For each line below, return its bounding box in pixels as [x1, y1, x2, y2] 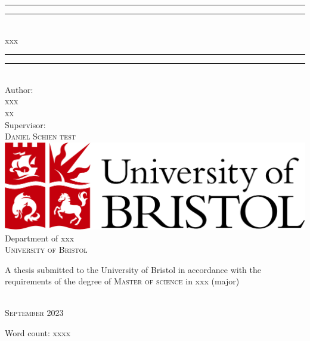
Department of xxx [5, 231, 75, 244]
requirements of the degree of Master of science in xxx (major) [5, 275, 240, 287]
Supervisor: [5, 118, 46, 131]
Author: [5, 83, 33, 95]
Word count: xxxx [5, 327, 71, 339]
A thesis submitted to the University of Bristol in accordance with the [5, 263, 262, 275]
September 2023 [5, 306, 64, 319]
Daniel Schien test [5, 130, 76, 142]
